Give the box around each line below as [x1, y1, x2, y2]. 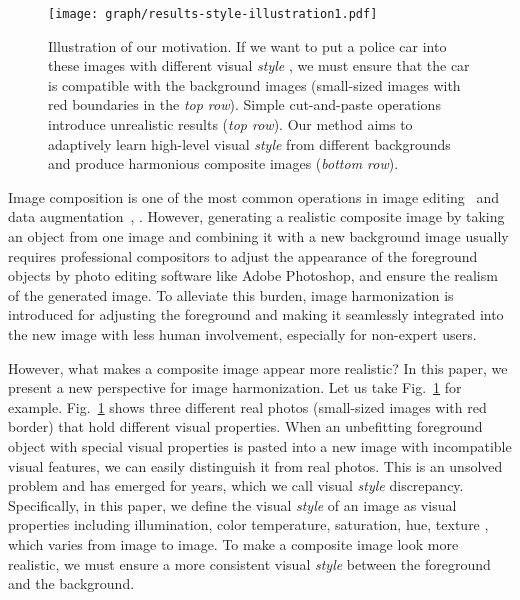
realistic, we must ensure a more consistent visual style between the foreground [8, 553, 491, 574]
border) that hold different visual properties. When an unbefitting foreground [8, 416, 483, 437]
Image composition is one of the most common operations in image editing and [8, 186, 500, 207]
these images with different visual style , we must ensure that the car [48, 55, 470, 76]
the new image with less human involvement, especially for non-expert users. [8, 323, 477, 344]
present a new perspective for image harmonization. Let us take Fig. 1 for [8, 377, 462, 398]
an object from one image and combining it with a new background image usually [8, 226, 509, 246]
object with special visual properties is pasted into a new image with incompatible [8, 435, 512, 456]
